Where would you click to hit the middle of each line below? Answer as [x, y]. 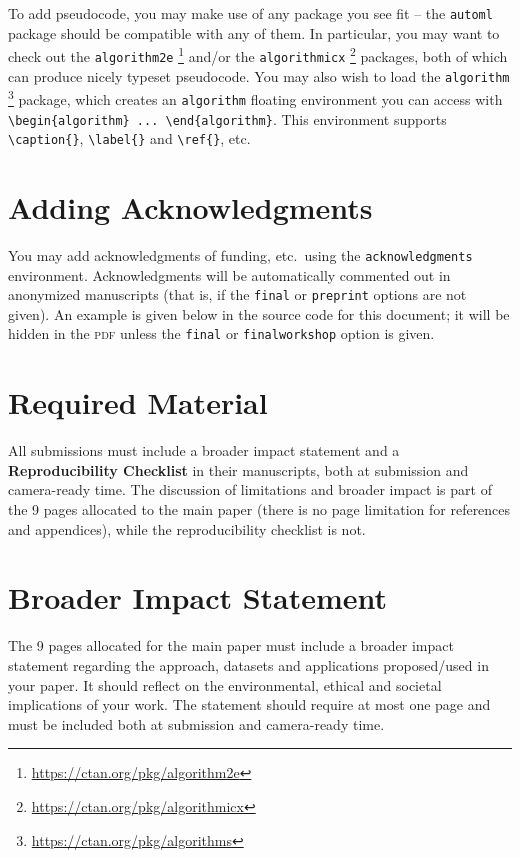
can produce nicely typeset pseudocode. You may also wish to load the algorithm [259, 75]
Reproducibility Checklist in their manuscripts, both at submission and [238, 469]
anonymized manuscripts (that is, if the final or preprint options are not [237, 294]
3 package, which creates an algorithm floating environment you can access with [255, 97]
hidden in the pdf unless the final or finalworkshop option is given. [221, 333]
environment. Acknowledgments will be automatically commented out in [229, 274]
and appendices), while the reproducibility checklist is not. [187, 528]
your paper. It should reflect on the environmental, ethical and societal [225, 684]
